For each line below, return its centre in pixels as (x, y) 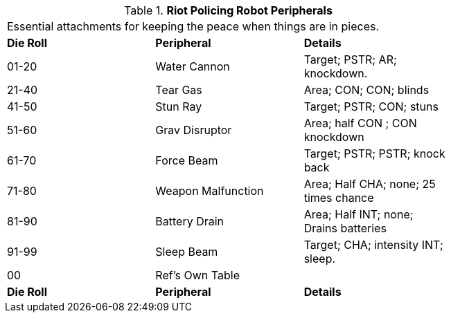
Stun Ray (179, 106)
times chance (339, 198)
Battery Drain (190, 221)
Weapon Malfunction (210, 191)
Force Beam (187, 160)
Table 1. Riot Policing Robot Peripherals (228, 10)
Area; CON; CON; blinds (366, 90)
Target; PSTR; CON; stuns (371, 106)
